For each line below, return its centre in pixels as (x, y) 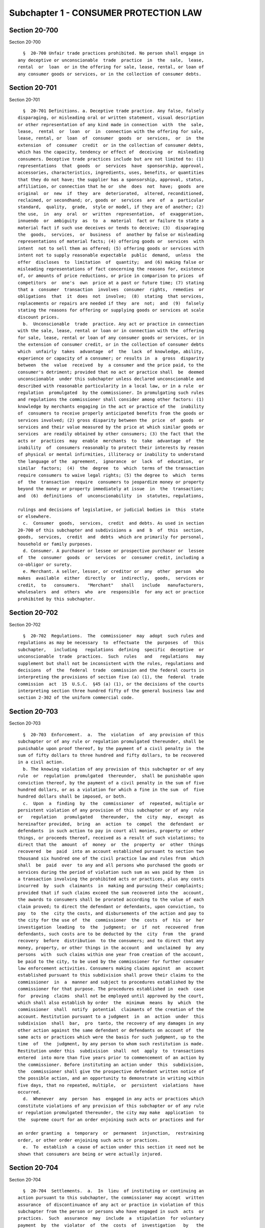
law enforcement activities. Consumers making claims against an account (111, 968)
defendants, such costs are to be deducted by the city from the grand (111, 934)
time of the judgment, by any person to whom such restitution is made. (111, 1044)
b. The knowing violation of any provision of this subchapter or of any (113, 769)
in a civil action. (41, 762)
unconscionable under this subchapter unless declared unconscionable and (111, 379)
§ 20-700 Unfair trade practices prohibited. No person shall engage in (113, 53)
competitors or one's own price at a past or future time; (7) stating (111, 283)
